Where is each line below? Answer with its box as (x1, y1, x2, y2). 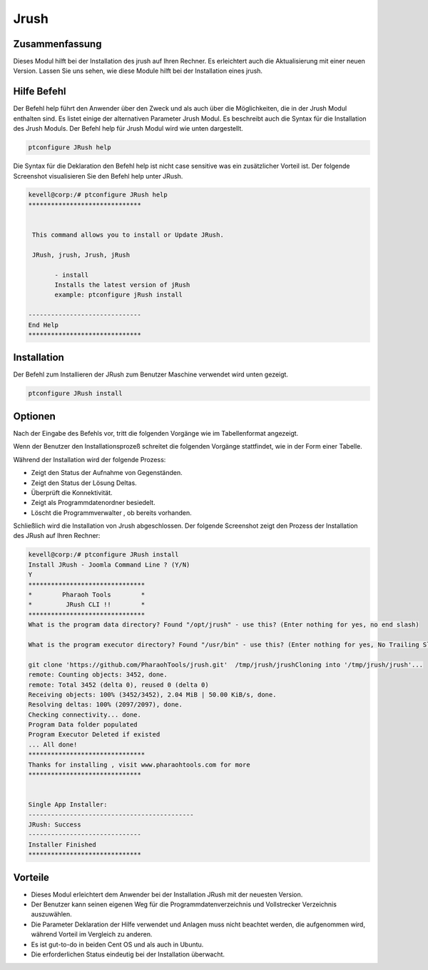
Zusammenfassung (13, 38, 102, 50)
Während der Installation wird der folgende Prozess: (13, 455, 166, 464)
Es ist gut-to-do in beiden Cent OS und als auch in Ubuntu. (31, 940, 204, 949)
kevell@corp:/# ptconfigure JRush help (28, 191, 168, 199)
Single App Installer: (28, 801, 108, 809)
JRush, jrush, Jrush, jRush (32, 251, 131, 259)
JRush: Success (28, 820, 81, 829)
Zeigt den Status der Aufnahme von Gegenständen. (31, 469, 183, 477)
